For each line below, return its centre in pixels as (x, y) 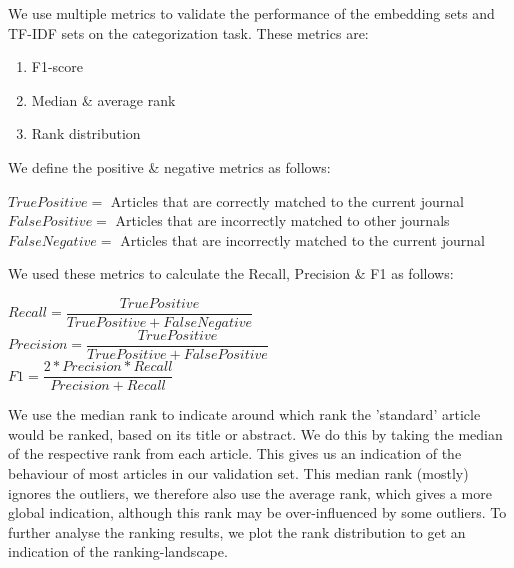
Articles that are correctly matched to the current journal (287, 200)
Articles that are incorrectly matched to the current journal (302, 239)
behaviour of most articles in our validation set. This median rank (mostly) (238, 472)
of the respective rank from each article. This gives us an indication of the (235, 453)
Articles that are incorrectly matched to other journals (282, 220)
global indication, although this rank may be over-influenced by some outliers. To (257, 512)
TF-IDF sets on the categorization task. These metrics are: (188, 32)
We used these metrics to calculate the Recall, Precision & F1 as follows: (231, 273)
